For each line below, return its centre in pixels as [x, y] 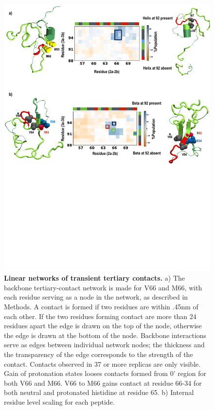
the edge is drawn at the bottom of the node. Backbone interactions [105, 335]
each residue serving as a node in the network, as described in [96, 297]
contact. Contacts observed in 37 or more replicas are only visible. [102, 364]
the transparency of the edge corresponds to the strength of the [98, 354]
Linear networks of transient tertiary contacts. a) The [95, 278]
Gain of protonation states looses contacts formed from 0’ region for [105, 373]
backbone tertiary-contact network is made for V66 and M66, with [103, 287]
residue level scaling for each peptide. [59, 401]
